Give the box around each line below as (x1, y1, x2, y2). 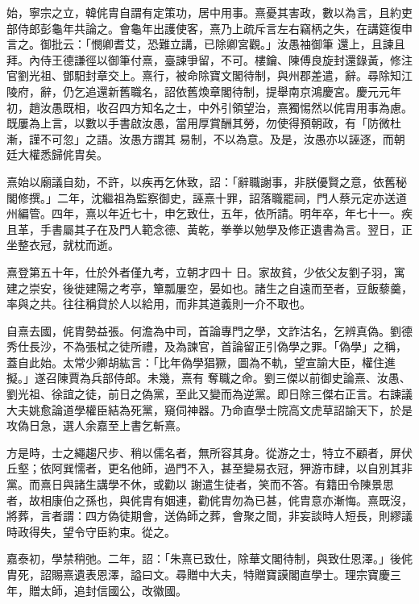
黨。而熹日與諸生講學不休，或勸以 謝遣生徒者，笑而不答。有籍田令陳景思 (6, 476, 394, 493)
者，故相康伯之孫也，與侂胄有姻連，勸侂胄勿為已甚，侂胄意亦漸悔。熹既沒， (6, 491, 413, 508)
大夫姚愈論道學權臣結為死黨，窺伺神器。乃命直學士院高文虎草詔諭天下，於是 (6, 401, 413, 418)
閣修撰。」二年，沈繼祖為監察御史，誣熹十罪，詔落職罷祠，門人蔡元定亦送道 (6, 189, 407, 206)
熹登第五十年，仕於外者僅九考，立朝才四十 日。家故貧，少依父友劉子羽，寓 (6, 263, 405, 280)
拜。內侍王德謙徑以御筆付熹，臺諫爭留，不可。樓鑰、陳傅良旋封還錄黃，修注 (6, 51, 413, 68)
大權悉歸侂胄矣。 (17, 146, 108, 163)
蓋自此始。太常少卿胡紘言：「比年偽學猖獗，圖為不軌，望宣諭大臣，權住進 (6, 353, 396, 370)
